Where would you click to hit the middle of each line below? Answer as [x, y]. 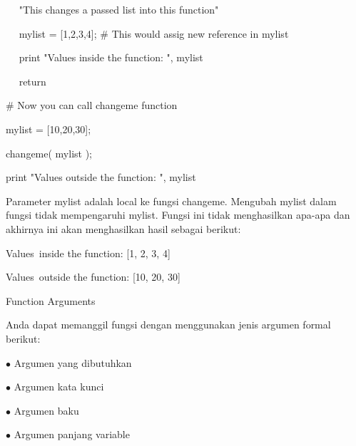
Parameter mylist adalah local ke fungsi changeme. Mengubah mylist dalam [171, 201]
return [32, 81]
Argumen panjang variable [72, 434]
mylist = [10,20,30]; [49, 129]
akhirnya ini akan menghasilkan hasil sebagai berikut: [123, 228]
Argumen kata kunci [59, 387]
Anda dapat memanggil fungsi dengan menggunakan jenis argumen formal [168, 325]
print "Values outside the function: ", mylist [101, 177]
